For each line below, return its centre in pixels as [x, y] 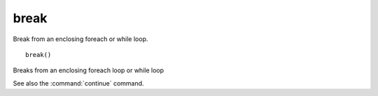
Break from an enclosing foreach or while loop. [80, 39]
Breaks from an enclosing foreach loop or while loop [89, 70]
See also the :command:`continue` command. [78, 83]
